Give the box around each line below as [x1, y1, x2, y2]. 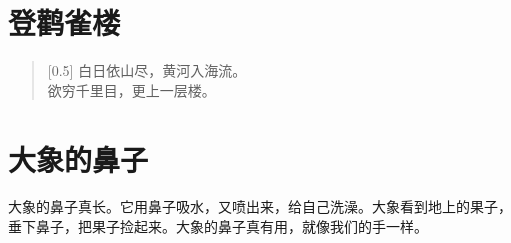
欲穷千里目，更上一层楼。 [47, 79, 216, 100]
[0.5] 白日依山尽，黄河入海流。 [47, 60, 247, 81]
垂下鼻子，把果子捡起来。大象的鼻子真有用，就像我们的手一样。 [8, 216, 428, 237]
